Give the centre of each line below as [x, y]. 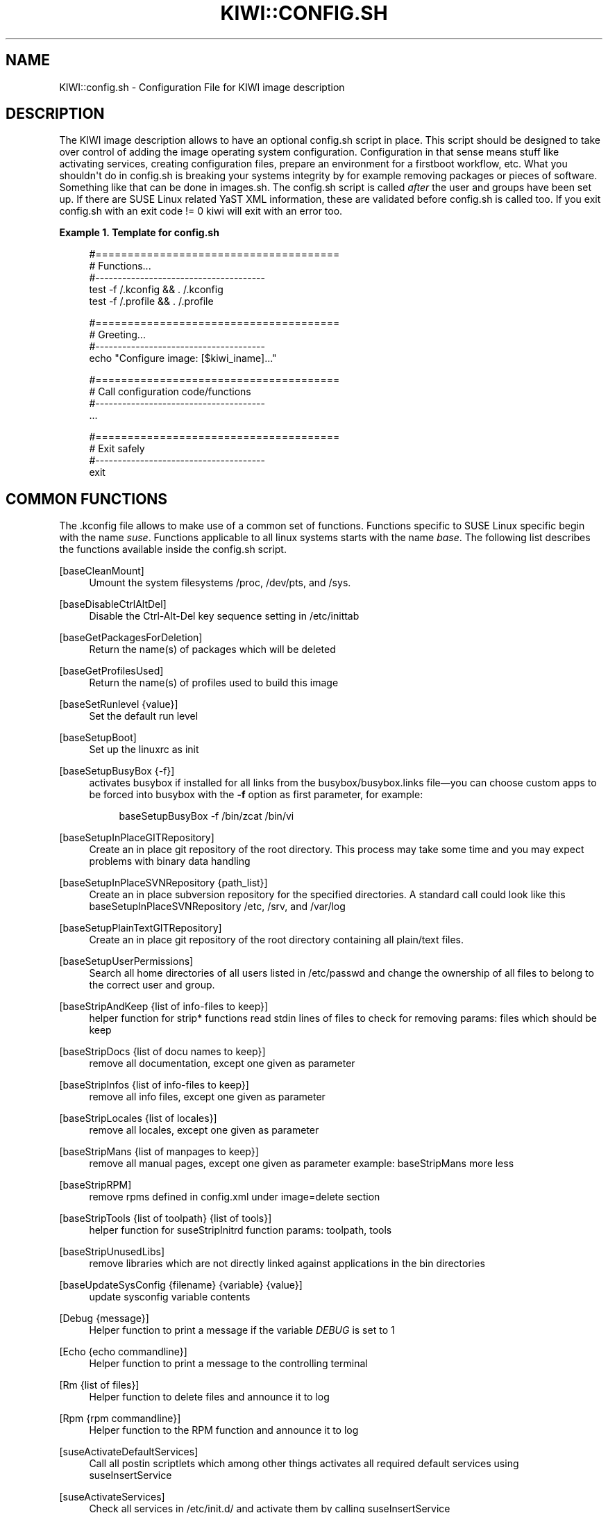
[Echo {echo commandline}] [123, 1352]
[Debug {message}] [104, 1318]
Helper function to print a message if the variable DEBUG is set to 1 [242, 1330]
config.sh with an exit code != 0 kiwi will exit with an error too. [201, 211]
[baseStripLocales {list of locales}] [138, 1118]
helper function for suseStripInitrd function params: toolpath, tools [240, 1230]
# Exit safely [117, 449]
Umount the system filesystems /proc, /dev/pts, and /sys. [220, 583]
